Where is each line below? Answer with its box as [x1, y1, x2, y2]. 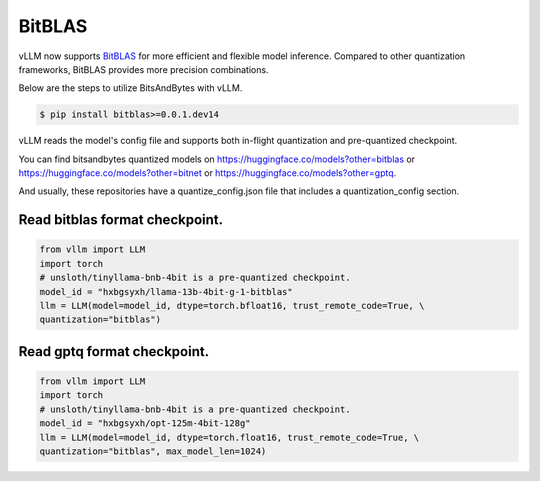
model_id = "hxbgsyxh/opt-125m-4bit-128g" [39, 418, 251, 429]
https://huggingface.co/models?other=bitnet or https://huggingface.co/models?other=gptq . [18, 167, 397, 179]
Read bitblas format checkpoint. [18, 211, 224, 229]
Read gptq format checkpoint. [18, 343, 210, 360]
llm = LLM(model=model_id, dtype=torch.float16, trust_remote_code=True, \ [39, 431, 420, 443]
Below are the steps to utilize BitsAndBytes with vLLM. [18, 82, 243, 94]
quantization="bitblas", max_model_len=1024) [39, 445, 267, 457]
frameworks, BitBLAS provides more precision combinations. [18, 63, 269, 75]
